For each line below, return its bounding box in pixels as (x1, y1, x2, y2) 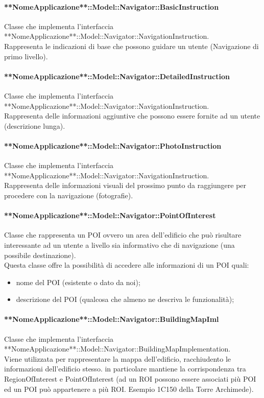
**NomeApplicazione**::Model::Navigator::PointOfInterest (4, 210, 216, 221)
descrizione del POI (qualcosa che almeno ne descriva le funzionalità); (16, 294, 234, 305)
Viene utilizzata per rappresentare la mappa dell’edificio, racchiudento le (4, 353, 231, 364)
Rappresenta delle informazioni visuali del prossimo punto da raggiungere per (4, 180, 247, 191)
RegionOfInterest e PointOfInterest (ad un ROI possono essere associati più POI (4, 373, 256, 384)
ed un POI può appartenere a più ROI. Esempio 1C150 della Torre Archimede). (4, 383, 254, 394)
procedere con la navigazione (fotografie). (4, 190, 133, 200)
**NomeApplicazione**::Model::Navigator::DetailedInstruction (4, 71, 230, 81)
